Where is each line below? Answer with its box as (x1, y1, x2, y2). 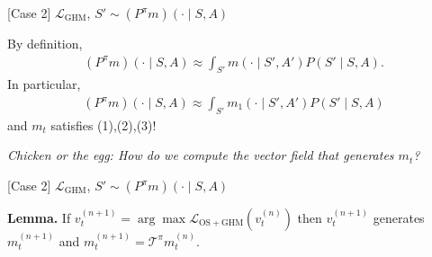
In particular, (7, 75, 81, 93)
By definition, (7, 34, 83, 52)
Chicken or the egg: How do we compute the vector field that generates (7, 146, 394, 164)
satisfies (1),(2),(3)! (50, 115, 157, 134)
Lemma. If (7, 208, 71, 227)
